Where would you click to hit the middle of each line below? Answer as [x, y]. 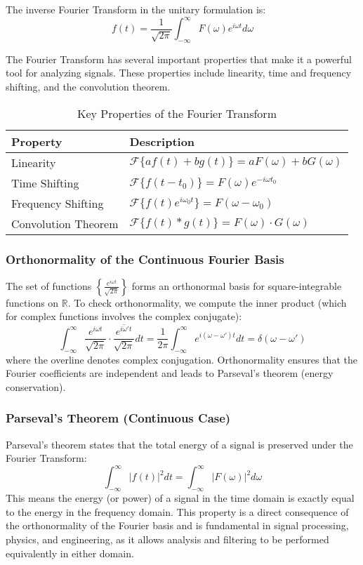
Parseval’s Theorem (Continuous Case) [118, 418]
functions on [32, 302]
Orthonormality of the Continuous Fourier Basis [145, 259]
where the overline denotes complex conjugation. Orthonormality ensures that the [181, 359]
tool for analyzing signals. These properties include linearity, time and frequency [179, 73]
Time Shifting [45, 182]
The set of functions [49, 285]
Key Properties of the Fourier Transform [177, 113]
